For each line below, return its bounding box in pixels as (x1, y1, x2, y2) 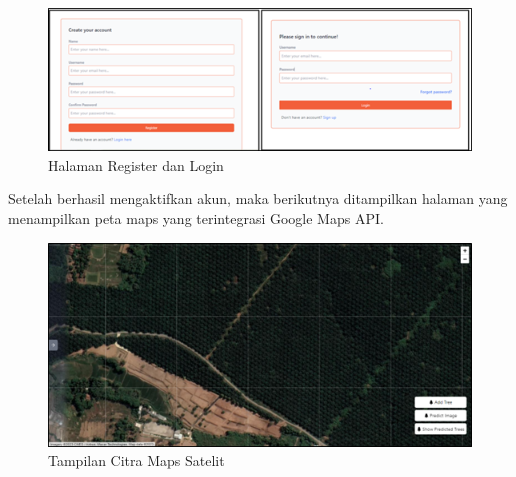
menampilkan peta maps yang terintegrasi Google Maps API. (8, 207, 384, 228)
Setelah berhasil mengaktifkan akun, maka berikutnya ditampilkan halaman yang (8, 188, 508, 209)
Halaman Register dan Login (48, 154, 224, 175)
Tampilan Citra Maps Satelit (48, 450, 225, 471)
